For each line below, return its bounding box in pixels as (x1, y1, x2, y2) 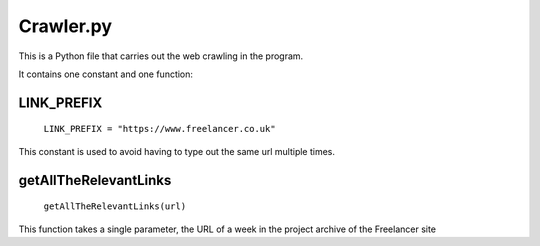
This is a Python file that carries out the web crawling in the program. (18, 50, 304, 62)
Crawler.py (18, 15, 113, 37)
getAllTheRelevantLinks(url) (43, 201, 187, 212)
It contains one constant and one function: (18, 68, 194, 80)
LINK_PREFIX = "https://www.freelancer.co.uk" (43, 123, 276, 135)
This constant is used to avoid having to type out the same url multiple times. (18, 145, 335, 157)
